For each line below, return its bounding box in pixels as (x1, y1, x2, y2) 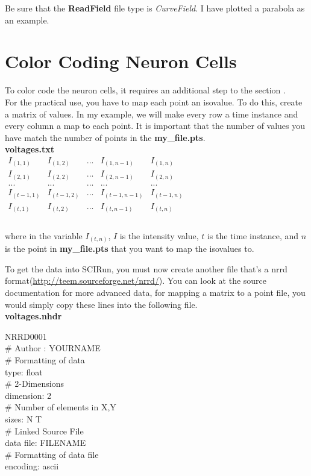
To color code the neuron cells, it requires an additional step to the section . (5, 84, 286, 96)
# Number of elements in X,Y (5, 401, 116, 413)
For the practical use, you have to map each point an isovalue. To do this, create (5, 95, 303, 108)
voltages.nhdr (5, 310, 62, 322)
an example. (5, 13, 49, 26)
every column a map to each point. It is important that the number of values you (5, 119, 306, 132)
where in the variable (5, 229, 83, 242)
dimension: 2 (5, 389, 52, 401)
